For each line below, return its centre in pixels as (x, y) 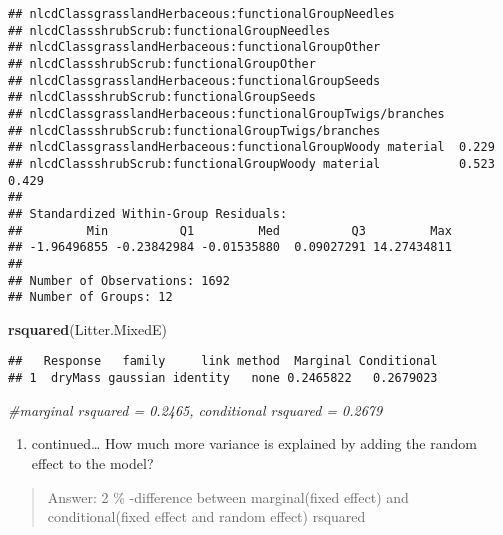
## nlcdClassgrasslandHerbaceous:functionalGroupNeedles (201, 14)
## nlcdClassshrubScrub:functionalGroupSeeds (162, 97)
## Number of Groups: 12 (90, 297)
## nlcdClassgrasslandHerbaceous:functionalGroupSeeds (194, 80)
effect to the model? (92, 462)
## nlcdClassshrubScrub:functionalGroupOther (162, 63)
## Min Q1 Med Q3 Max (230, 230)
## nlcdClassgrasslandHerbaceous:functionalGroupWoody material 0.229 (251, 147)
